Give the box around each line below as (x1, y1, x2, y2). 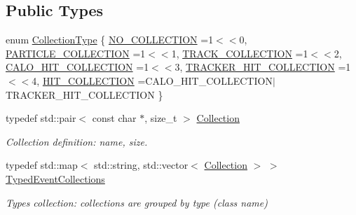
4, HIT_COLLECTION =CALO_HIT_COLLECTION (32, 73, 273, 88)
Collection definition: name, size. (6, 134, 148, 148)
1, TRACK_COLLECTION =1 (171, 46, 308, 60)
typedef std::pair (6, 111, 76, 125)
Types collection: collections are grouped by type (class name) (6, 195, 268, 209)
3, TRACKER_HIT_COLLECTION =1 (174, 60, 351, 74)
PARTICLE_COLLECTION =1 (6, 46, 146, 60)
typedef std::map (6, 158, 78, 172)
